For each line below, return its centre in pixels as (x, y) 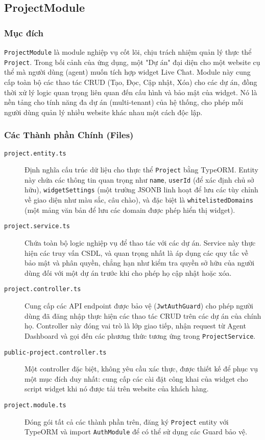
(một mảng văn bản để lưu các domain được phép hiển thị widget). (130, 210)
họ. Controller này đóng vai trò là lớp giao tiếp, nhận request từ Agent (135, 326)
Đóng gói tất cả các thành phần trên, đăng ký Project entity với (127, 421)
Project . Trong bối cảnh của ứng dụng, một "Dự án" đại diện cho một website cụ (132, 62)
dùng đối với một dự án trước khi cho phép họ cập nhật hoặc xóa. (128, 272)
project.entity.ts (35, 153)
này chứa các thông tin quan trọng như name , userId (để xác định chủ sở (139, 179)
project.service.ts (37, 226)
